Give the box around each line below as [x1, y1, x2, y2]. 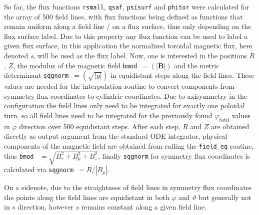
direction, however [17, 202, 73, 212]
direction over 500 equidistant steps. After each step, [19, 121, 180, 131]
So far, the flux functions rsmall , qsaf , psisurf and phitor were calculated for [4, 1, 249, 11]
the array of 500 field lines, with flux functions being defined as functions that [4, 11, 243, 21]
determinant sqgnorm [4, 70, 69, 80]
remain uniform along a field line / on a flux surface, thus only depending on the [4, 21, 251, 31]
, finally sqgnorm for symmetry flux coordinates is [97, 150, 250, 161]
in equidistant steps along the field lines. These [110, 70, 254, 80]
